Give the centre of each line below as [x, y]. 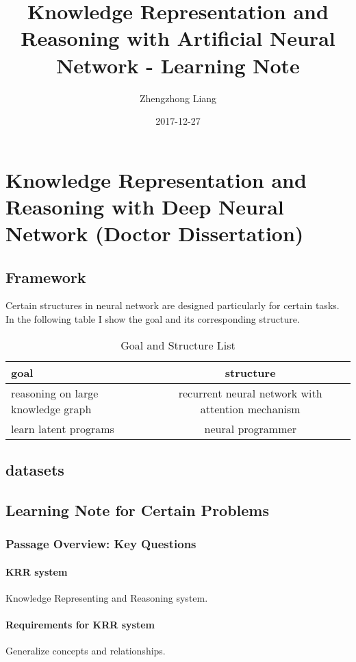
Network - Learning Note [178, 65]
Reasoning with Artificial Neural [178, 38]
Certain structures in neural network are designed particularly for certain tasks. [173, 305]
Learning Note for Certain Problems [137, 510]
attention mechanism [250, 408]
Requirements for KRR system [80, 625]
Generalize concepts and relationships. [86, 651]
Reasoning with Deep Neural [145, 206]
